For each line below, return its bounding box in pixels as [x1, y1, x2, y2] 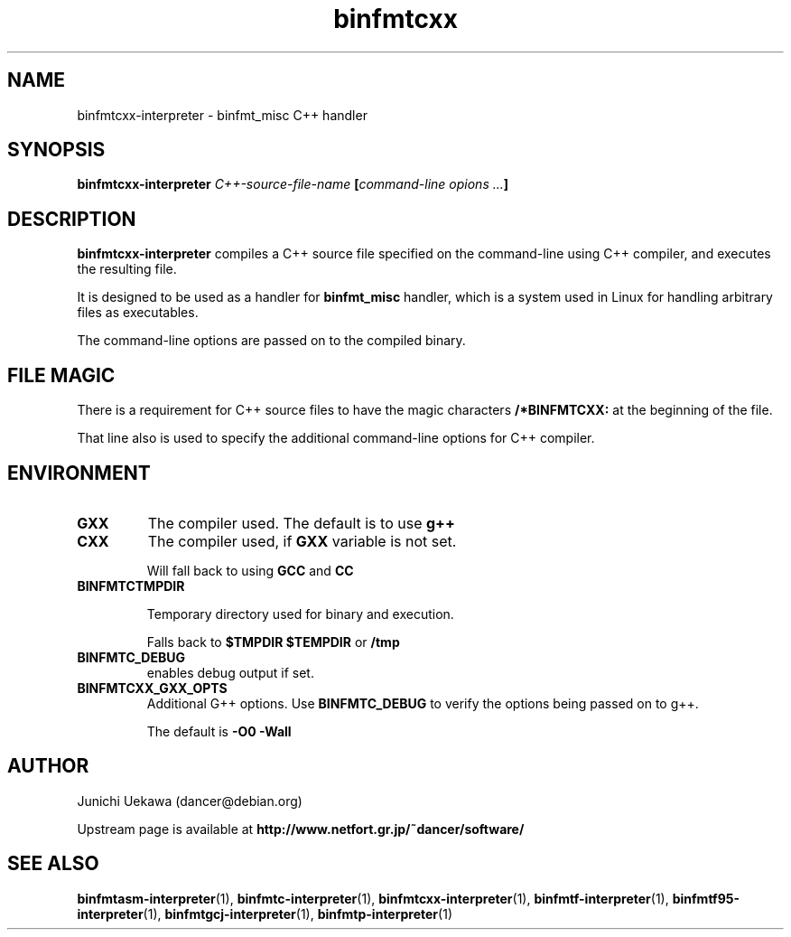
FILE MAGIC [7, 363, 116, 387]
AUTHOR [7, 754, 89, 778]
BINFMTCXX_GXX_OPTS [77, 679, 228, 696]
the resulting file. [77, 261, 177, 277]
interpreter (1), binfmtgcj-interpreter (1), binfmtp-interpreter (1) [77, 905, 452, 922]
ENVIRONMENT [7, 461, 151, 484]
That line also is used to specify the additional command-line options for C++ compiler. [77, 430, 595, 446]
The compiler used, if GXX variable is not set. [147, 531, 457, 550]
